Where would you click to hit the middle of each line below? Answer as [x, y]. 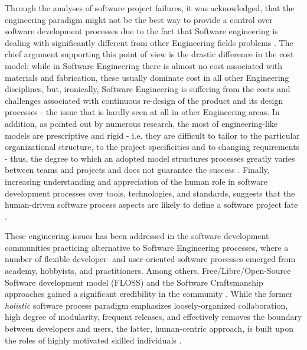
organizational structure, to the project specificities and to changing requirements [152, 147]
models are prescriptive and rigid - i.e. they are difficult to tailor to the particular [152, 135]
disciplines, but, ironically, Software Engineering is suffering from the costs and [148, 89]
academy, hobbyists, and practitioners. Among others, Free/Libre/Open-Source [148, 271]
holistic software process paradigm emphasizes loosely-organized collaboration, [146, 305]
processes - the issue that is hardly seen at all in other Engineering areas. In [142, 112]
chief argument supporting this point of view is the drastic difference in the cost [149, 54]
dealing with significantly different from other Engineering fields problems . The [149, 42]
